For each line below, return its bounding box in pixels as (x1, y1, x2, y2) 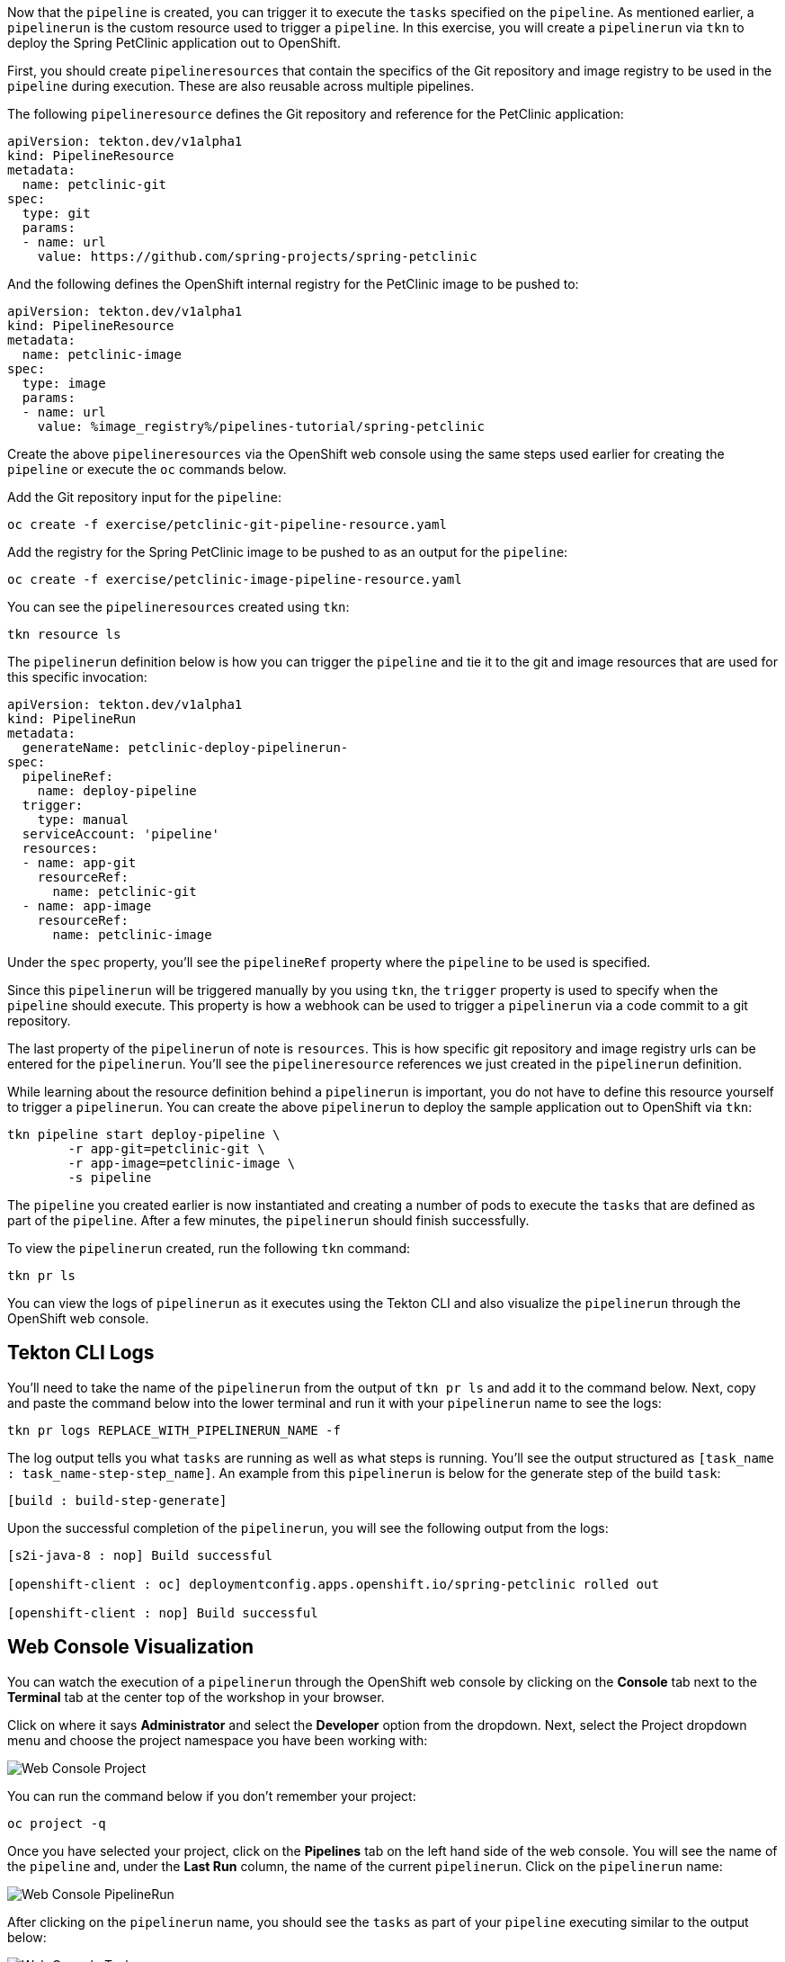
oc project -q (7, 1815, 106, 1831)
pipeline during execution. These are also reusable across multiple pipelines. (7, 78, 475, 94)
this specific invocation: (7, 669, 147, 685)
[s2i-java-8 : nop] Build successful (7, 1547, 273, 1563)
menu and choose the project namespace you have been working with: (7, 1732, 428, 1748)
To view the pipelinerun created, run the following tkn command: (7, 1241, 411, 1256)
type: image (22, 376, 106, 390)
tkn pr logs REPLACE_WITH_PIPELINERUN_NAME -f (7, 1422, 341, 1438)
